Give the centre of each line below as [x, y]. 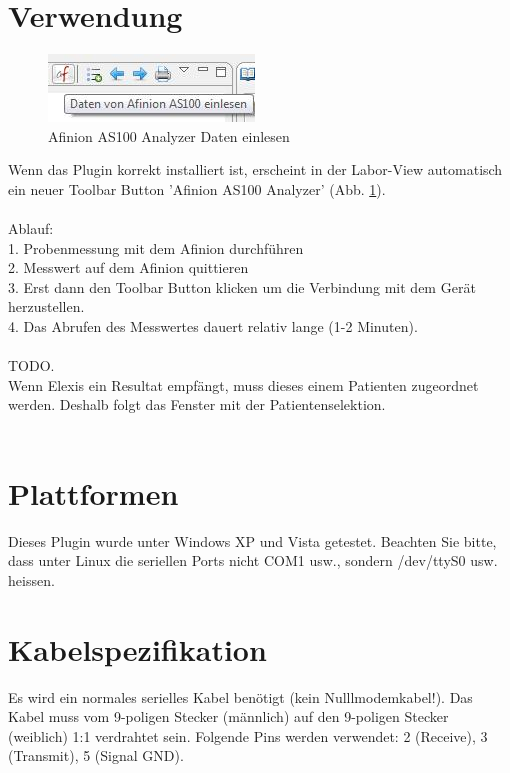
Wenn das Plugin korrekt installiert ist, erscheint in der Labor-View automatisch [255, 169]
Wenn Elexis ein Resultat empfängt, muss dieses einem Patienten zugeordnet [243, 384]
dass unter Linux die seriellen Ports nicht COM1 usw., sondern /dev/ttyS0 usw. [253, 560]
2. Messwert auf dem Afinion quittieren [128, 267]
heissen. [31, 579]
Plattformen [93, 492]
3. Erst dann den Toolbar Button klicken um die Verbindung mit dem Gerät [242, 286]
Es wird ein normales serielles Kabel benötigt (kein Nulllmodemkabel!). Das [240, 696]
